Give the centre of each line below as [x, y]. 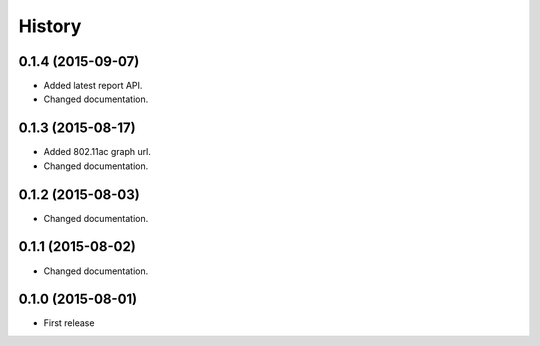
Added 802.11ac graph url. [97, 152]
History [50, 26]
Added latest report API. [93, 86]
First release [69, 323]
